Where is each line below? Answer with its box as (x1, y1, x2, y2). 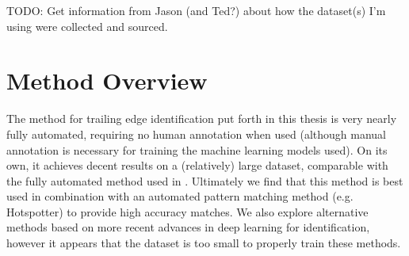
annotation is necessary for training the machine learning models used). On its (6, 141, 388, 158)
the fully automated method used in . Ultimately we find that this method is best (6, 172, 403, 189)
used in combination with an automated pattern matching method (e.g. (6, 188, 354, 204)
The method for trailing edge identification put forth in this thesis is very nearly (6, 110, 397, 127)
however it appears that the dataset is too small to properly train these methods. (6, 235, 401, 251)
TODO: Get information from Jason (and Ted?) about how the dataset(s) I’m (6, 2, 386, 18)
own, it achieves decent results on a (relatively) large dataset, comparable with (6, 157, 388, 174)
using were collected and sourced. (6, 17, 168, 34)
